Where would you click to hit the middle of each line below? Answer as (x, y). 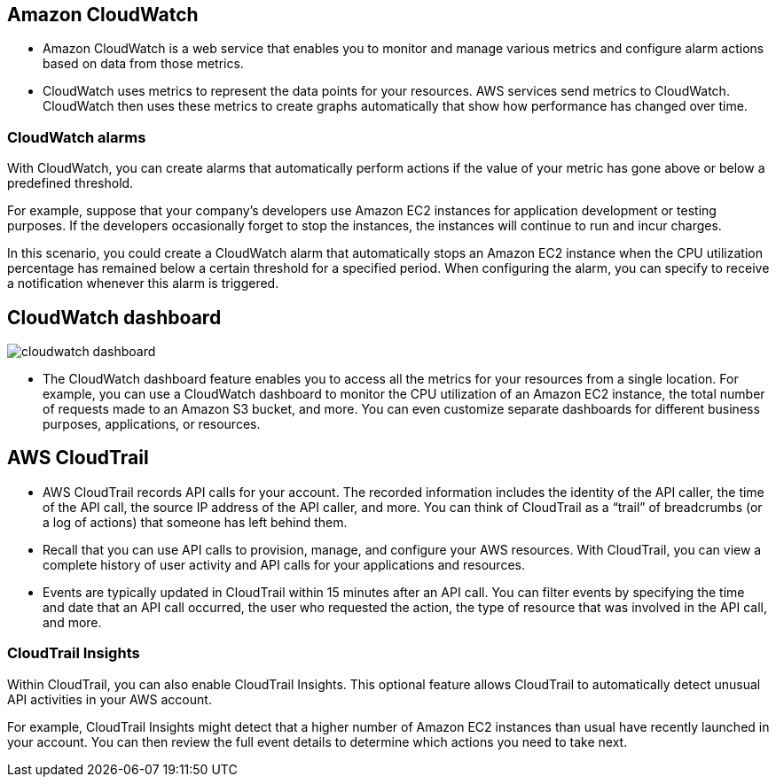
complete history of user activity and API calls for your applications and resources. (284, 564)
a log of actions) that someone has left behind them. (195, 522)
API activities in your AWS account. (110, 699)
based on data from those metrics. (143, 64)
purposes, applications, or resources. (152, 424)
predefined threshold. (71, 183)
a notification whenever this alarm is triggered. (143, 283)
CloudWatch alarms (77, 137)
